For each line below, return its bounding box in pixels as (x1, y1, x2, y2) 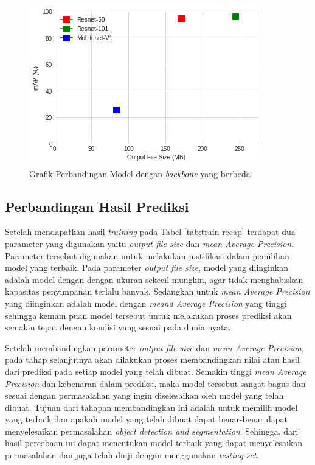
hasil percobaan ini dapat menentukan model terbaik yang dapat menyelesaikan (5, 436, 303, 449)
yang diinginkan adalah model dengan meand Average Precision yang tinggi (5, 296, 287, 309)
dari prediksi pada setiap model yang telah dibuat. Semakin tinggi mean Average (5, 365, 306, 377)
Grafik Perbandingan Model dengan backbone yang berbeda (29, 167, 251, 180)
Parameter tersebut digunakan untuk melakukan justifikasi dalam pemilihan (5, 249, 289, 262)
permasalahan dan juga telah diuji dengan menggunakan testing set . (5, 449, 259, 461)
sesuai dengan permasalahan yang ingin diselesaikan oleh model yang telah (5, 389, 284, 402)
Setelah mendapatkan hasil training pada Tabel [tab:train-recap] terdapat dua (5, 225, 296, 238)
